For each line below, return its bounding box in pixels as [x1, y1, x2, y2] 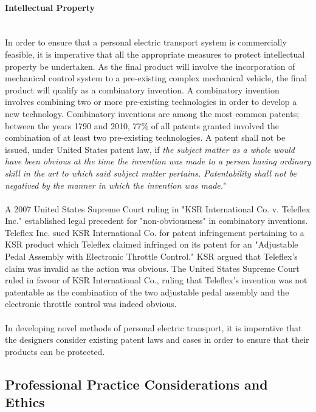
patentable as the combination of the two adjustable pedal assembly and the [5, 285, 289, 298]
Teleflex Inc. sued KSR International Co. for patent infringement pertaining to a [5, 226, 304, 238]
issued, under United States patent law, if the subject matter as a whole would [5, 143, 295, 155]
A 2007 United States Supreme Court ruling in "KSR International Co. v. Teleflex [5, 202, 311, 215]
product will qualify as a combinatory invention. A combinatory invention [5, 83, 280, 96]
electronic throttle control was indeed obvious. [5, 297, 177, 310]
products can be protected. [5, 345, 105, 357]
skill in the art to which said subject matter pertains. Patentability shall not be [5, 166, 297, 179]
